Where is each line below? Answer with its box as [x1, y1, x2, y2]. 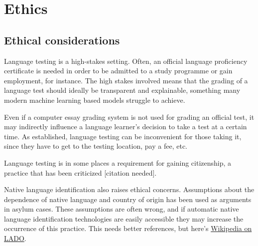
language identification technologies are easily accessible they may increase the [4, 213, 244, 224]
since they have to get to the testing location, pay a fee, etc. [4, 141, 187, 151]
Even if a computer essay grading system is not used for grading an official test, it [4, 111, 255, 122]
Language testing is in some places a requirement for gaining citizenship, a [4, 157, 232, 168]
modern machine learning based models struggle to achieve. [4, 94, 185, 105]
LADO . [4, 233, 26, 244]
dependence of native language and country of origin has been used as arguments [4, 194, 252, 204]
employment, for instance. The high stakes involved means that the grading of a [4, 75, 248, 85]
